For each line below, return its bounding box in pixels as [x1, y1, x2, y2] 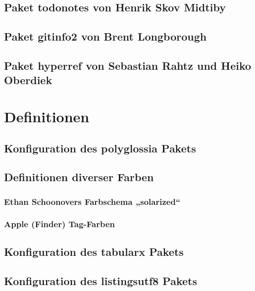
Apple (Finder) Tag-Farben [4, 218, 115, 230]
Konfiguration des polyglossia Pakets [4, 140, 196, 155]
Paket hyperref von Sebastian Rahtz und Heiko [4, 57, 252, 73]
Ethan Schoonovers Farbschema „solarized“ [4, 195, 181, 207]
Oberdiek [4, 72, 52, 88]
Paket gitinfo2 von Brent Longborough [4, 29, 207, 44]
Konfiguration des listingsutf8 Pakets [4, 273, 198, 288]
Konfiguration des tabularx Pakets [4, 243, 184, 259]
